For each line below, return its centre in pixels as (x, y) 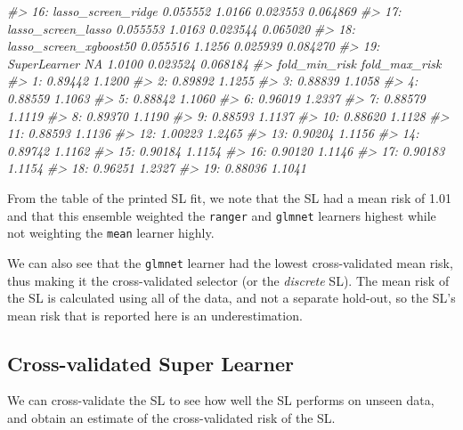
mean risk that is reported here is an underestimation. (155, 315)
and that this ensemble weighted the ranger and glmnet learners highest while (222, 215)
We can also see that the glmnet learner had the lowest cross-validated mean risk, (230, 262)
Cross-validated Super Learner (150, 363)
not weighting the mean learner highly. (111, 233)
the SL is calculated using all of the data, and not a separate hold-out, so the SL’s (231, 298)
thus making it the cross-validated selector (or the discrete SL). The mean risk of (228, 280)
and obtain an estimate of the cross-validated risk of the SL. (171, 418)
